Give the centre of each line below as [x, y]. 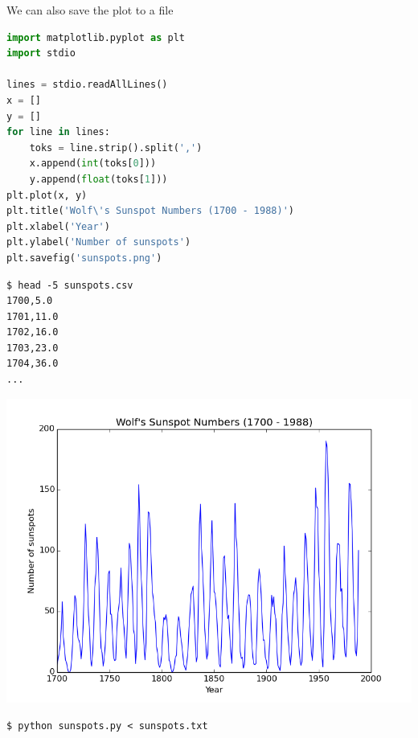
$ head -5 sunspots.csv [70, 285]
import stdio [41, 53]
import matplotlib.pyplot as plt [96, 37]
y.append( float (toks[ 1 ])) [98, 179]
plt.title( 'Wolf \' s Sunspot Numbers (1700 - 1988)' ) [150, 211]
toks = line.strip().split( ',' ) [116, 148]
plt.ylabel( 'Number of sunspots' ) [99, 242]
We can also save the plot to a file [90, 10]
